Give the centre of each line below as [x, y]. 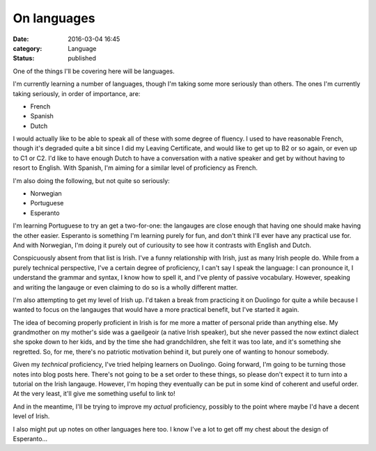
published [82, 58]
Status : [24, 58]
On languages [54, 18]
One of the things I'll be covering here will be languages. [94, 71]
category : [28, 48]
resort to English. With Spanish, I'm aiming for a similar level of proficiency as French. [135, 168]
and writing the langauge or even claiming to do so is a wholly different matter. [125, 287]
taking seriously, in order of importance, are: [77, 93]
